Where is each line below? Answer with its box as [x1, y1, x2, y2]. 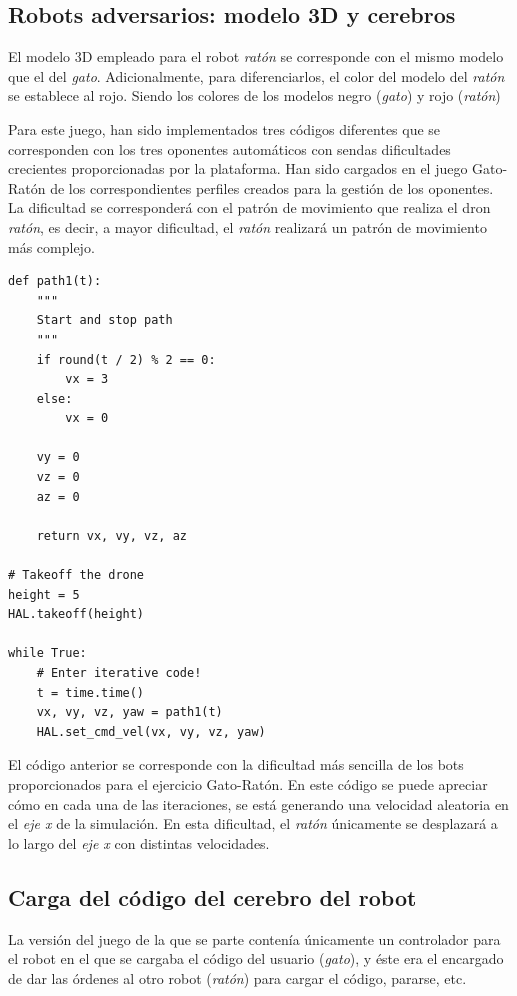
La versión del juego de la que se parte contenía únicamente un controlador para [8, 928, 501, 949]
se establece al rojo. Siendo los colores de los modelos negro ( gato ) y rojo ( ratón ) [8, 85, 501, 106]
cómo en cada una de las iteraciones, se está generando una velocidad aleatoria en [8, 793, 509, 814]
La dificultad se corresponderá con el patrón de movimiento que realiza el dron [8, 197, 491, 218]
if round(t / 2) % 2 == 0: [36, 352, 216, 367]
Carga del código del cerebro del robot [8, 881, 417, 912]
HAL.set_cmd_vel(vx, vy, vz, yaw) [36, 724, 266, 739]
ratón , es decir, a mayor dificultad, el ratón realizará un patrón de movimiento [8, 216, 487, 237]
